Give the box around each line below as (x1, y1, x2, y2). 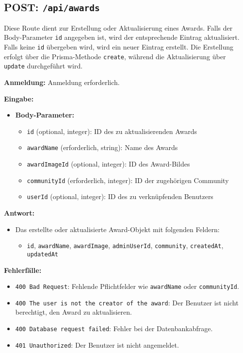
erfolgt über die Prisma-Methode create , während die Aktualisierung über (4, 51, 226, 61)
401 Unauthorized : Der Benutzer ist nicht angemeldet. (15, 339, 179, 350)
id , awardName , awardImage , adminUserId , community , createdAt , (27, 240, 224, 251)
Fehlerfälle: (4, 265, 42, 275)
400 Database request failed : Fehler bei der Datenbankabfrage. (15, 323, 213, 334)
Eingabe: (4, 93, 34, 103)
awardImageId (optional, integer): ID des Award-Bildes (27, 159, 190, 169)
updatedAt (27, 251, 59, 258)
